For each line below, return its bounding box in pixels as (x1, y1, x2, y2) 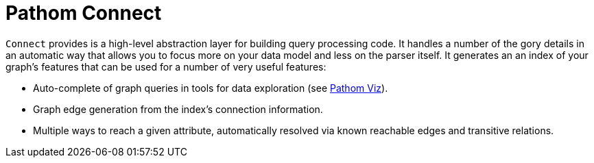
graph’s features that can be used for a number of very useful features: (5, 60, 326, 73)
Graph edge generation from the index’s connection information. (33, 103, 323, 115)
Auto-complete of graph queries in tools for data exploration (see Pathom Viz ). (33, 81, 388, 94)
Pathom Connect (5, 1, 162, 25)
